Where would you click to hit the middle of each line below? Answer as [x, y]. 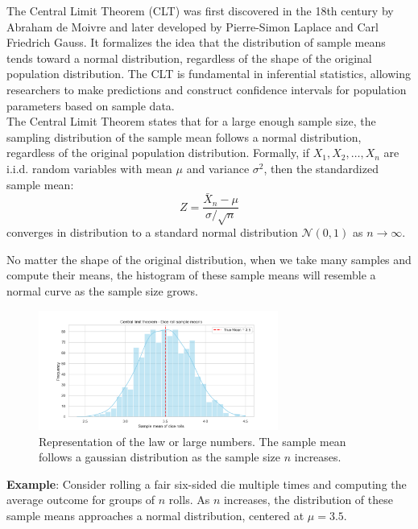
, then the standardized [321, 168]
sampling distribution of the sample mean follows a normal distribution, [184, 136]
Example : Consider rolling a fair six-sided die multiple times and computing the [207, 484]
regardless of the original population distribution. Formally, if [158, 153]
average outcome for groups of [81, 500]
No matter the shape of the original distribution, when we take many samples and [209, 259]
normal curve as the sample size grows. [102, 290]
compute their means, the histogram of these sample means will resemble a [191, 275]
